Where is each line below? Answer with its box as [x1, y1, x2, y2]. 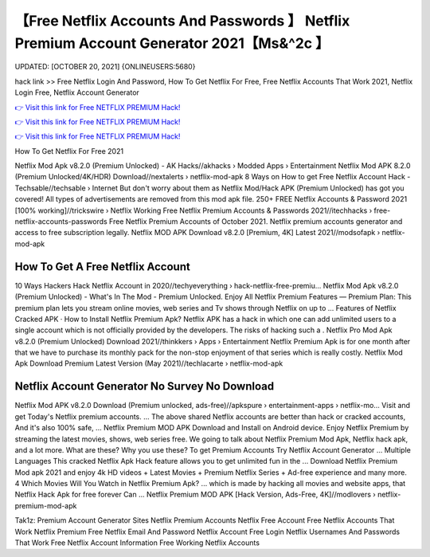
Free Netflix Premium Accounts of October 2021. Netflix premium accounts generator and [108, 217, 403, 226]
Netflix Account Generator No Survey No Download [14, 379, 275, 394]
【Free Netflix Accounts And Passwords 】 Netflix [14, 12, 350, 29]
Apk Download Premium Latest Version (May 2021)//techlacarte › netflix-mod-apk [14, 359, 283, 368]
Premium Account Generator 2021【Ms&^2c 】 [14, 34, 330, 52]
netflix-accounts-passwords [14, 217, 107, 226]
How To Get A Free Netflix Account [14, 260, 190, 273]
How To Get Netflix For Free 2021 [14, 146, 123, 155]
